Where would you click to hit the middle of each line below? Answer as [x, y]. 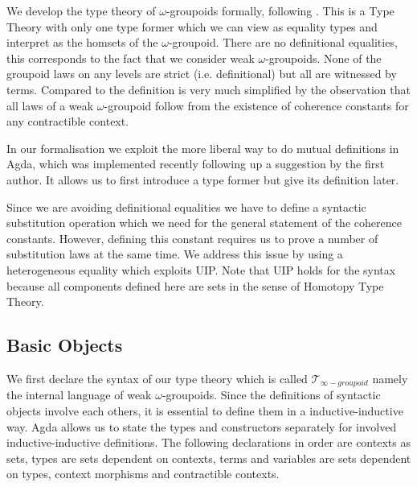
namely [390, 378]
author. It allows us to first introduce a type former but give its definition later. [203, 179]
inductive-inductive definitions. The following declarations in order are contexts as [208, 442]
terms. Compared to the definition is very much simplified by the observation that [208, 89]
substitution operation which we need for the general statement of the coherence [204, 223]
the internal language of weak [79, 395]
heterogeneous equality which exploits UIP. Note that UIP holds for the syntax [201, 269]
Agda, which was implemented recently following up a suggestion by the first [196, 164]
